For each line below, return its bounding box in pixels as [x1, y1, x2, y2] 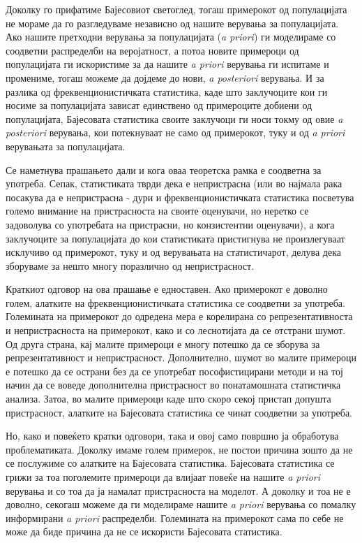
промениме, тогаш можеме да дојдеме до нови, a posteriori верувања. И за [6, 70, 324, 85]
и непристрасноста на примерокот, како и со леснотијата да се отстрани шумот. [6, 323, 346, 338]
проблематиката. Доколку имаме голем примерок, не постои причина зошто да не [6, 442, 353, 456]
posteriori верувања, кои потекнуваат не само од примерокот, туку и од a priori [6, 125, 345, 140]
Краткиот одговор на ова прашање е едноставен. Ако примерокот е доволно [6, 282, 328, 296]
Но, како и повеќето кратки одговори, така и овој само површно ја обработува [6, 428, 339, 443]
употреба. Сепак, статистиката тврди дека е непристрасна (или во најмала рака [6, 176, 342, 191]
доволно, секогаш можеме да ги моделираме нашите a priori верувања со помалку [6, 497, 356, 512]
